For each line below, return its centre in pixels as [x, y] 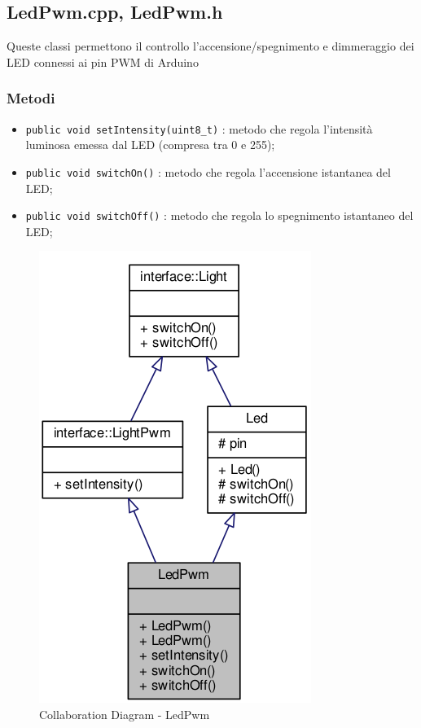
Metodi [31, 98]
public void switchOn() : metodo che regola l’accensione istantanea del [208, 171]
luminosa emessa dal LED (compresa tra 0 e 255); [150, 145]
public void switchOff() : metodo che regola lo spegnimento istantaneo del [219, 215]
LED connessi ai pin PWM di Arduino [103, 61]
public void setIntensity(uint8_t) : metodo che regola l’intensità [199, 128]
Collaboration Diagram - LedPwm [125, 714]
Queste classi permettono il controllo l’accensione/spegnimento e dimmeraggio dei [210, 46]
